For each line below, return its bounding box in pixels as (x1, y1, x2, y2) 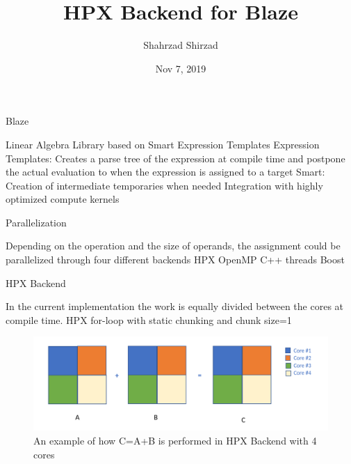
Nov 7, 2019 (155, 61, 206, 75)
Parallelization (6, 215, 67, 229)
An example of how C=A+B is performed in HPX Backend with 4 (33, 433, 317, 448)
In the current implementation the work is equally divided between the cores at (6, 299, 344, 314)
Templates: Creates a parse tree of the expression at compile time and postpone (6, 150, 345, 165)
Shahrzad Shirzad (143, 38, 218, 52)
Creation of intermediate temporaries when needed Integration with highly (6, 178, 323, 192)
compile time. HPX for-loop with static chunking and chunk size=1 (6, 312, 292, 327)
